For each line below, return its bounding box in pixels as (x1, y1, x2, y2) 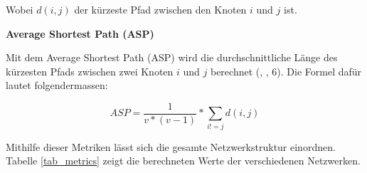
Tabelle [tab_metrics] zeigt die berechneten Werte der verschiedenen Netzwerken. (6, 153, 361, 168)
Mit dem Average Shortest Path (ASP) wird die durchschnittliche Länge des (6, 50, 338, 65)
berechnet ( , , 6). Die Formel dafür (210, 63, 362, 78)
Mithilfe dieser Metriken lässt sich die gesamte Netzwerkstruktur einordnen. (6, 139, 336, 154)
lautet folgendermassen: (6, 78, 108, 93)
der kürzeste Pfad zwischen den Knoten (74, 2, 247, 16)
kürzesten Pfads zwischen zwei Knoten (6, 63, 174, 78)
